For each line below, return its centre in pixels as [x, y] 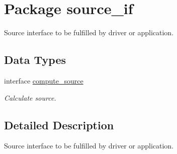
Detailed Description [59, 125]
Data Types [35, 60]
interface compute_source [44, 80]
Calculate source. [30, 97]
